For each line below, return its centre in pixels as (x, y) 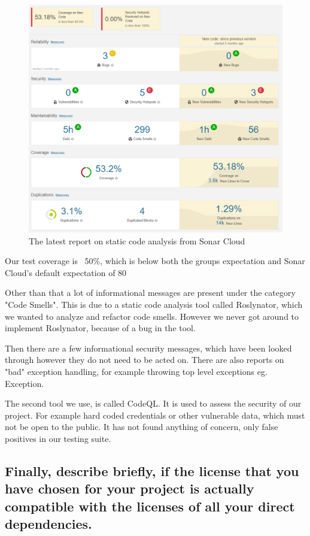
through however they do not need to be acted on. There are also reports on (145, 360)
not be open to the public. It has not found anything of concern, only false (142, 427)
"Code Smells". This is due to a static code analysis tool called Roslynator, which (154, 305)
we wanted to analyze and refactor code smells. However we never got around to (152, 316)
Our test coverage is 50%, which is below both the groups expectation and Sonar (155, 261)
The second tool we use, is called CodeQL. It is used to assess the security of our (153, 403)
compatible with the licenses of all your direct (150, 506)
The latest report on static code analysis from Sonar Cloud (137, 240)
